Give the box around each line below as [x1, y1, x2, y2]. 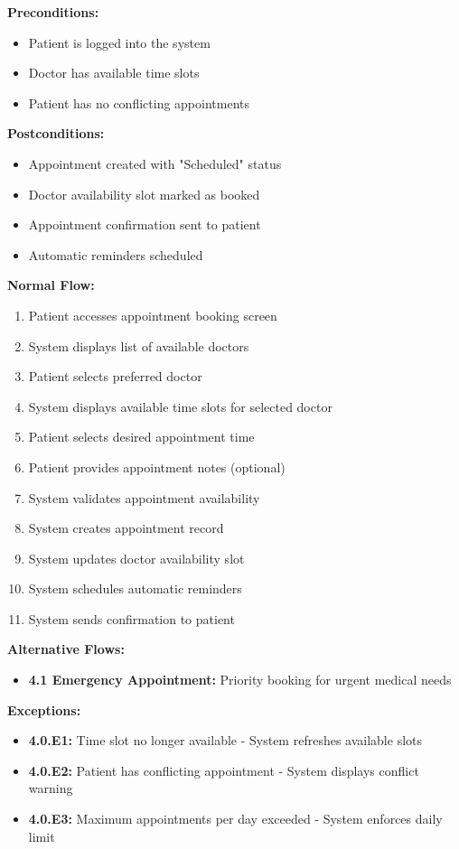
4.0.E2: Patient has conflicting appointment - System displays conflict [28, 760, 419, 779]
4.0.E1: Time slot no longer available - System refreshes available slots [28, 731, 423, 750]
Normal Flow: [7, 275, 95, 294]
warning [28, 779, 73, 798]
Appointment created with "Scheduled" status [28, 154, 282, 173]
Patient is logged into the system [28, 33, 211, 51]
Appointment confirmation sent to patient [28, 215, 261, 234]
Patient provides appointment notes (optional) [28, 457, 286, 476]
